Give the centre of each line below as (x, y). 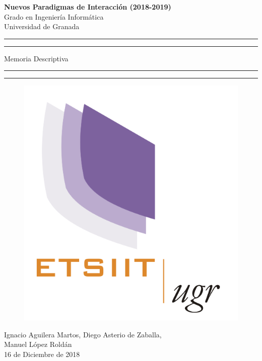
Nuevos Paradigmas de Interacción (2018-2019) (88, 7)
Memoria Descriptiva (36, 58)
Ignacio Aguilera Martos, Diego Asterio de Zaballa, (83, 334)
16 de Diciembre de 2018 (42, 354)
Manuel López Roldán (38, 344)
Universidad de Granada (42, 26)
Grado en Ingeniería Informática (54, 16)
